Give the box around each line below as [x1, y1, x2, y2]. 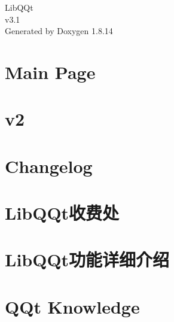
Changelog [5, 153, 93, 178]
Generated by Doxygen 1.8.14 [5, 25, 113, 37]
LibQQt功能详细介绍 [5, 247, 170, 272]
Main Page [5, 59, 96, 84]
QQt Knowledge [5, 294, 140, 318]
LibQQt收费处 [5, 201, 120, 225]
